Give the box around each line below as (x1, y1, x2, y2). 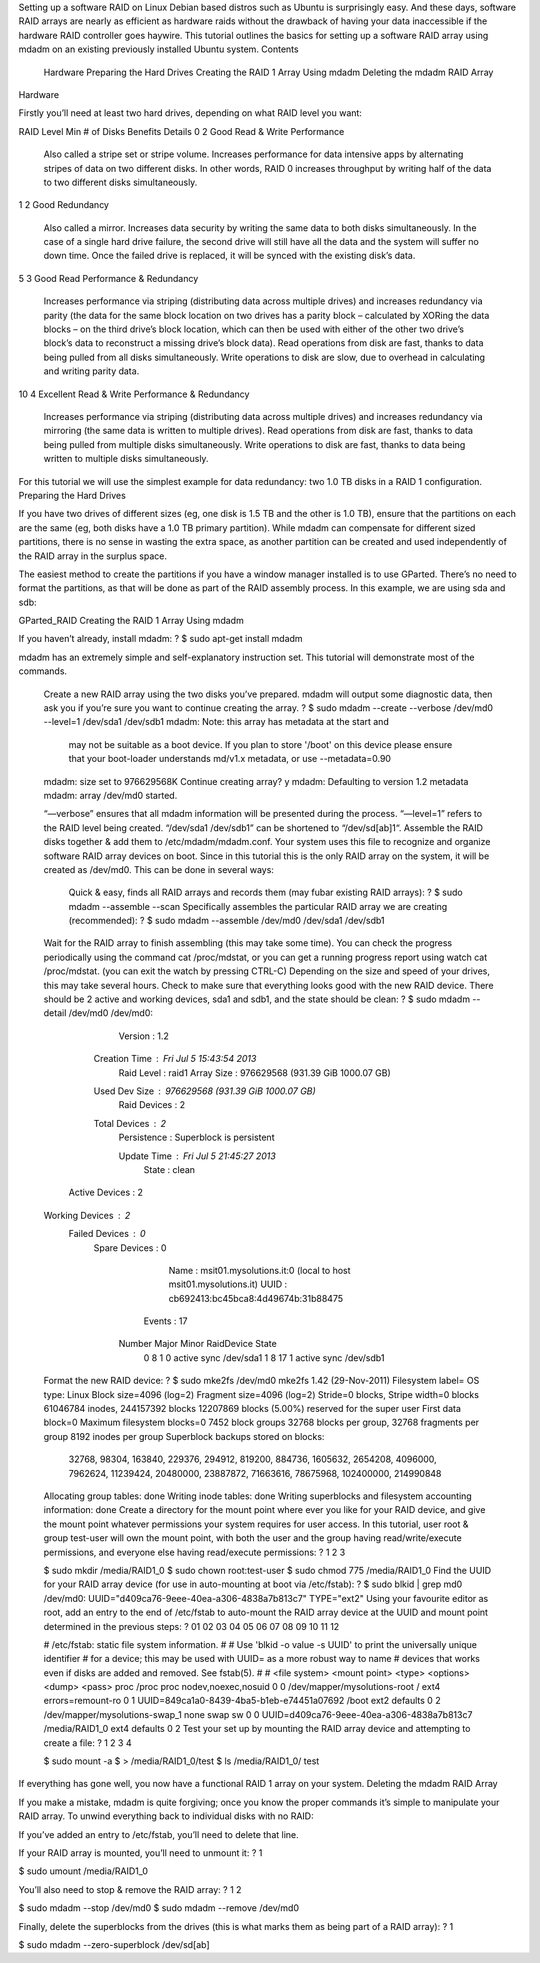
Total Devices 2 (93, 1117, 167, 1129)
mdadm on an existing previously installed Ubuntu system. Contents (18, 43, 299, 55)
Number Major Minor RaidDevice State (118, 1338, 277, 1350)
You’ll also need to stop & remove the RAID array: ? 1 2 (18, 1883, 242, 1895)
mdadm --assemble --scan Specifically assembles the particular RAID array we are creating (68, 900, 448, 912)
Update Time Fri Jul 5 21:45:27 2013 (118, 1150, 277, 1162)
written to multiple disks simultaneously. (43, 453, 209, 465)
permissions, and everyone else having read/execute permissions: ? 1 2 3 (43, 1546, 346, 1558)
